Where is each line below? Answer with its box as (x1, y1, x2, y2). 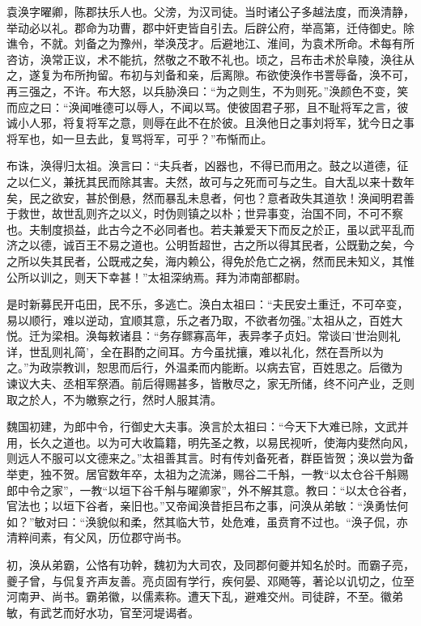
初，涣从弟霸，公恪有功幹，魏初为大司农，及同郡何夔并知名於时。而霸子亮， (6, 556, 415, 573)
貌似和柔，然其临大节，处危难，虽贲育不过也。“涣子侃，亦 (96, 513, 408, 530)
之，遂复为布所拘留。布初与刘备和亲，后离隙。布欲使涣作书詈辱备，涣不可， (6, 66, 415, 83)
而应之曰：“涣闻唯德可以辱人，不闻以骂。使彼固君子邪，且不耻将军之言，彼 (6, 98, 409, 115)
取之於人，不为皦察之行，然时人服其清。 (6, 390, 222, 407)
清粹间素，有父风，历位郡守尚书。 (6, 529, 188, 546)
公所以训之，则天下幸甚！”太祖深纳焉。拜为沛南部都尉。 (6, 268, 307, 285)
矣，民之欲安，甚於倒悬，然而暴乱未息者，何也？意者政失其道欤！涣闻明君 (6, 189, 403, 206)
